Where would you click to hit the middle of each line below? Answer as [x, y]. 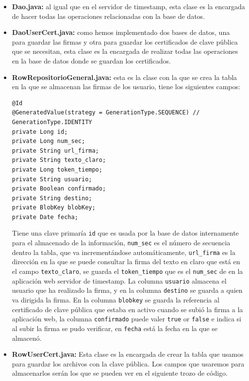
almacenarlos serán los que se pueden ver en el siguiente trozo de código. [120, 373]
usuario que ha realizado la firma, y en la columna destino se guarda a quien [127, 290]
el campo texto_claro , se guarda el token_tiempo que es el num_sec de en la [127, 271]
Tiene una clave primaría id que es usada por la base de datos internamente [125, 233]
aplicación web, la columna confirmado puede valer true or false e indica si [126, 319]
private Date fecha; [45, 217]
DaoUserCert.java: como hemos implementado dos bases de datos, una [121, 32]
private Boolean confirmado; [59, 189]
